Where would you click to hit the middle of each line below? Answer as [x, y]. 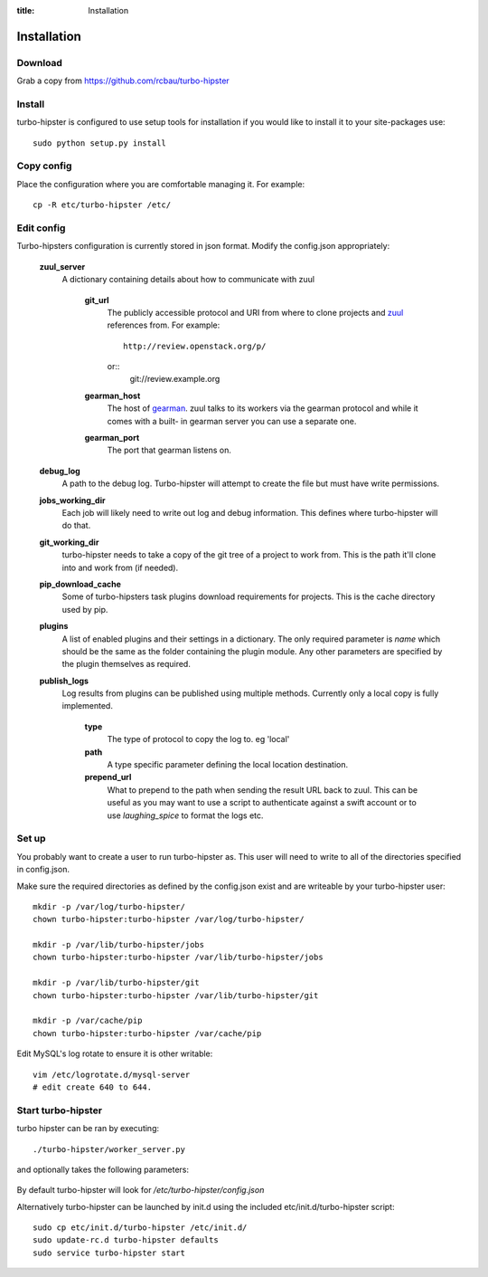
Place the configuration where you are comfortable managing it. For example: [161, 184]
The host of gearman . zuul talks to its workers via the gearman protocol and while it [263, 408]
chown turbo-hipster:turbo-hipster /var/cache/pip [147, 1033]
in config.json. [43, 870]
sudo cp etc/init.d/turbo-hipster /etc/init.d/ [140, 1228]
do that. [76, 526]
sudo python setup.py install [100, 143]
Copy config [44, 166]
